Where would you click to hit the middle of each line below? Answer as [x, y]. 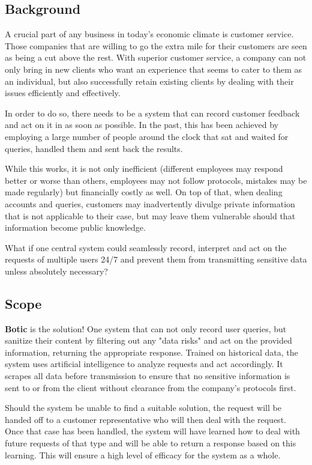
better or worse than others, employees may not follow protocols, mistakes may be [156, 180]
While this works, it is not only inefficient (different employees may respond [144, 169]
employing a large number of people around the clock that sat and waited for [147, 136]
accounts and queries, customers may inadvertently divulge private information [150, 203]
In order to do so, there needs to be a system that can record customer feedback [152, 113]
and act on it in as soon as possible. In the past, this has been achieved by [142, 125]
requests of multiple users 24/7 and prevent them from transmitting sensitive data [156, 259]
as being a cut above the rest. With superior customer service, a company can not [156, 57]
